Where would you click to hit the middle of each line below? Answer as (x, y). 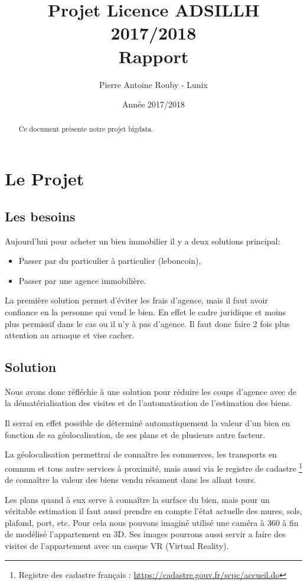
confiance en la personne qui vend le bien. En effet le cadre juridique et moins (146, 311)
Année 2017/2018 (153, 104)
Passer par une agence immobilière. (82, 280)
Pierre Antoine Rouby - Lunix (153, 84)
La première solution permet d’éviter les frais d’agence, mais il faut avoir (136, 300)
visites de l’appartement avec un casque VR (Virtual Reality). (117, 546)
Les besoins (40, 216)
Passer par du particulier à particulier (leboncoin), (110, 261)
